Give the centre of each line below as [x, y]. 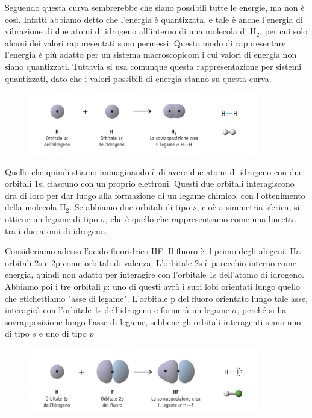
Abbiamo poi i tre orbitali [53, 286]
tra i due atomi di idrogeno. [56, 230]
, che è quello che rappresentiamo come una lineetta [201, 219]
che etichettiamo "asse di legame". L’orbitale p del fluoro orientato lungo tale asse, [156, 298]
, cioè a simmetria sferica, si [248, 207]
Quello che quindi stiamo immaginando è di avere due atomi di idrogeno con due [154, 171]
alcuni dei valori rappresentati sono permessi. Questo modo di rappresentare [145, 42]
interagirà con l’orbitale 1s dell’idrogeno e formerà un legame [117, 310]
